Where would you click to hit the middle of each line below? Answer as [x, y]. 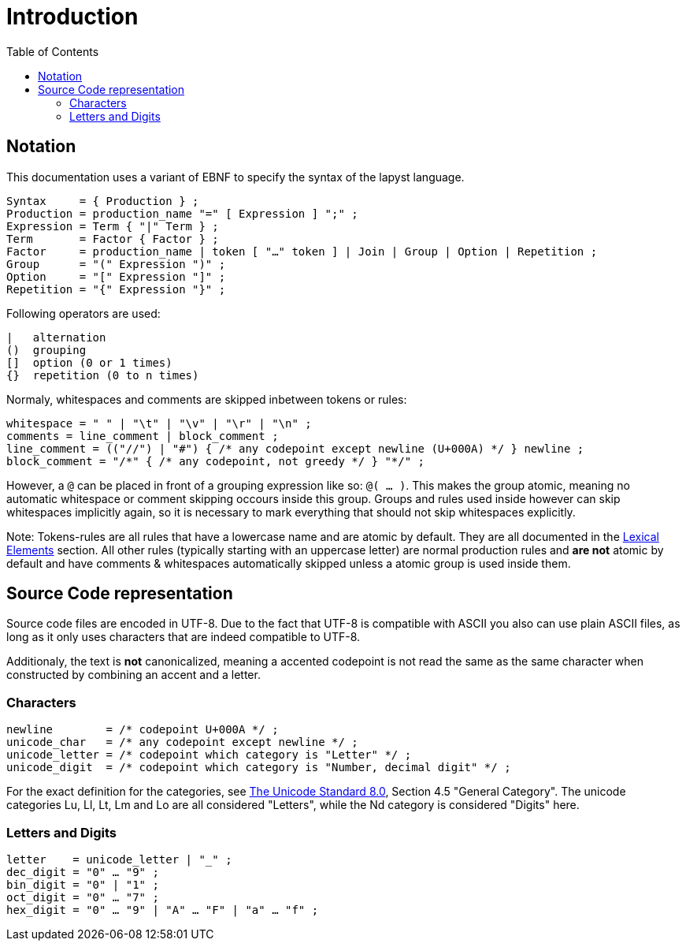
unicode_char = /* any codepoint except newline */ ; [182, 742]
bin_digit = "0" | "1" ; [83, 884]
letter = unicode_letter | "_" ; [119, 859]
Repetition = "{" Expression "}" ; [116, 289]
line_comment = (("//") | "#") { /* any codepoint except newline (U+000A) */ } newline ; [295, 448]
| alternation [56, 337]
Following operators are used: [83, 313]
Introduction [72, 17]
